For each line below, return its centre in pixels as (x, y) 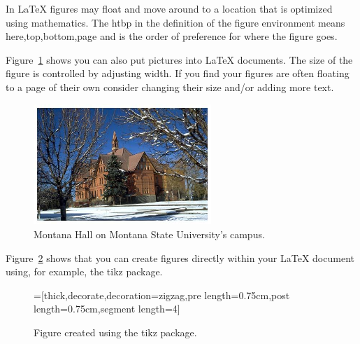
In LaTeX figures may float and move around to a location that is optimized (169, 8)
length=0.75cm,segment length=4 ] (107, 309)
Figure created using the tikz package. (115, 332)
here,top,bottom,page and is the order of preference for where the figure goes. (172, 36)
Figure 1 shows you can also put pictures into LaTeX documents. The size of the (179, 59)
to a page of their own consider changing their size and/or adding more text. (170, 87)
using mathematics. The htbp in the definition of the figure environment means (175, 22)
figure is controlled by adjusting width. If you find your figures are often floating (178, 73)
